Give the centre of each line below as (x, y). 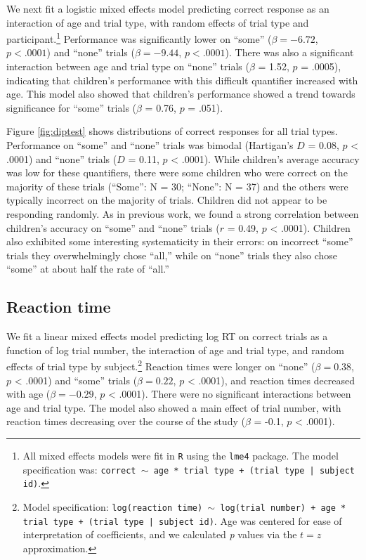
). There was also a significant (289, 52)
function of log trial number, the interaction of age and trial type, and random (175, 350)
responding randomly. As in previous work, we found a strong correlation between (183, 213)
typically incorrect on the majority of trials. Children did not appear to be (167, 200)
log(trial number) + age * (283, 508)
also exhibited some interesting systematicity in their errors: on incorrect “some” (180, 241)
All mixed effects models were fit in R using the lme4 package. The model (181, 455)
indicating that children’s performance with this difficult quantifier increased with (182, 80)
